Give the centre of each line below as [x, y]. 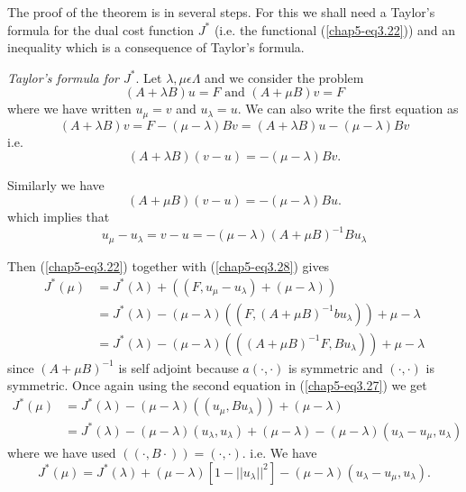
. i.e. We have [279, 452]
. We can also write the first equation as [348, 109]
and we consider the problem [284, 77]
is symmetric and [335, 367]
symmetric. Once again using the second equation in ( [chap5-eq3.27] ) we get [217, 385]
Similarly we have [56, 185]
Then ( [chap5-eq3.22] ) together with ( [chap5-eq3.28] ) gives [169, 265]
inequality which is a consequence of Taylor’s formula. [156, 47]
